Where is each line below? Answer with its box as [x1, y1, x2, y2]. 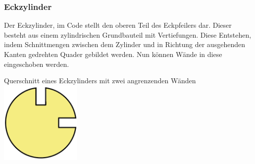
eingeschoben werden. [4, 58, 69, 69]
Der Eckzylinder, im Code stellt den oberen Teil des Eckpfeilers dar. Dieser [4, 20, 232, 30]
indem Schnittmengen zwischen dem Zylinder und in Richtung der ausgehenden [4, 39, 245, 50]
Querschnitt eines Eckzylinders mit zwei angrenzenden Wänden [4, 75, 196, 86]
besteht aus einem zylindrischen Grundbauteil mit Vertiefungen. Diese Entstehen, [4, 29, 252, 40]
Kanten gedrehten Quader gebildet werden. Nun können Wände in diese [4, 49, 222, 59]
